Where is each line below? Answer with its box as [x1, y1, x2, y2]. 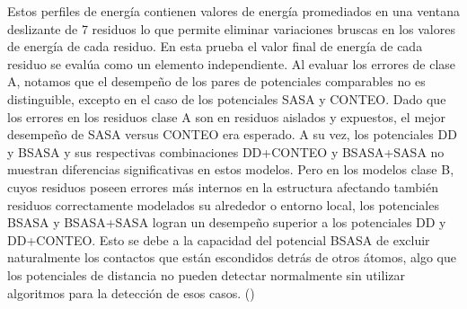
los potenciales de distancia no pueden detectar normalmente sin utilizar [7, 265, 405, 284]
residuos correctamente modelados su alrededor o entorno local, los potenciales [7, 195, 439, 214]
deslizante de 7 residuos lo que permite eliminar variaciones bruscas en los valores [7, 19, 455, 38]
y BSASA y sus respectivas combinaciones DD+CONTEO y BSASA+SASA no [7, 142, 445, 161]
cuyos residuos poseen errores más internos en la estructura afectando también [7, 177, 438, 196]
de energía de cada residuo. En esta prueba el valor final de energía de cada [7, 37, 423, 56]
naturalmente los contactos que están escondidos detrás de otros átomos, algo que [7, 248, 457, 267]
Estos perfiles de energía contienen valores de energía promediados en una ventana [7, 2, 460, 20]
